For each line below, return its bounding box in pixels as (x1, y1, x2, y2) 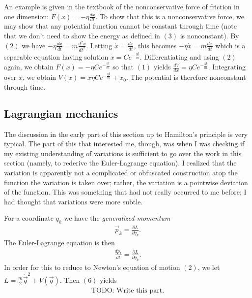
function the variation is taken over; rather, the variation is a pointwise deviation (4, 177, 248, 187)
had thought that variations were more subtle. (4, 196, 143, 206)
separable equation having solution (4, 51, 109, 62)
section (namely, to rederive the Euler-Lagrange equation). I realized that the (4, 158, 237, 168)
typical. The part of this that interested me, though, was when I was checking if (4, 138, 245, 149)
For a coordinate (4, 213, 54, 223)
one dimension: (4, 11, 49, 21)
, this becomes (134, 40, 177, 50)
